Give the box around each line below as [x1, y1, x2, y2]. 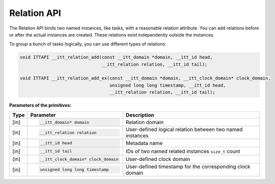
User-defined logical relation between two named [125, 126, 243, 133]
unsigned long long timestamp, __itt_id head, [109, 82, 226, 88]
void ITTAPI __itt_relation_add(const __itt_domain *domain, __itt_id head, [20, 54, 213, 60]
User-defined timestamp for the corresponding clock [125, 163, 250, 170]
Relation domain [125, 119, 164, 126]
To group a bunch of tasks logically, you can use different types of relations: [9, 41, 166, 47]
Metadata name [125, 139, 163, 146]
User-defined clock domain [125, 155, 190, 162]
